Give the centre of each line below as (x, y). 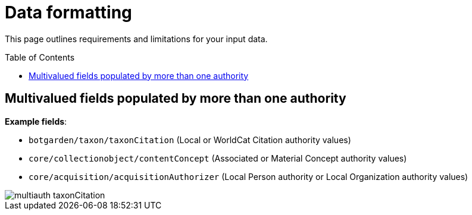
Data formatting (68, 12)
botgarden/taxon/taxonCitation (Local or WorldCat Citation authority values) (190, 140)
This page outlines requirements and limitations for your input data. (136, 39)
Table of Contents (40, 57)
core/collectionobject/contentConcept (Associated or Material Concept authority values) (218, 158)
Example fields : (36, 121)
